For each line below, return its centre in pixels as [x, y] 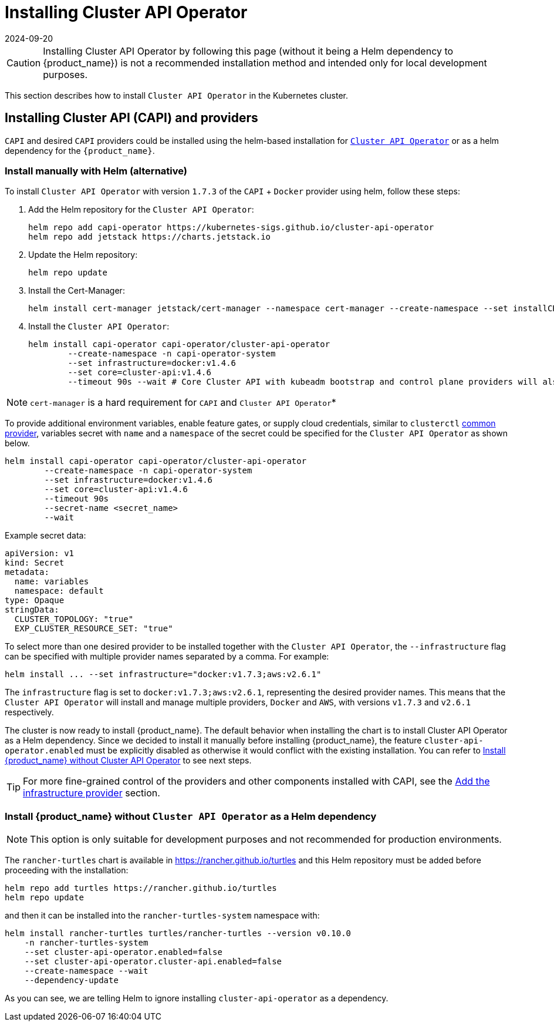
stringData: [32, 610]
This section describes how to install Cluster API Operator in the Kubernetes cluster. [176, 95]
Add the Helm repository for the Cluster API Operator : [141, 210]
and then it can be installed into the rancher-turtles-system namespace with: [162, 916]
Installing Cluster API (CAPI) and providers [131, 118]
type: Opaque [35, 601]
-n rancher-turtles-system [86, 943]
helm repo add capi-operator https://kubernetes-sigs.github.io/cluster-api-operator [231, 228]
